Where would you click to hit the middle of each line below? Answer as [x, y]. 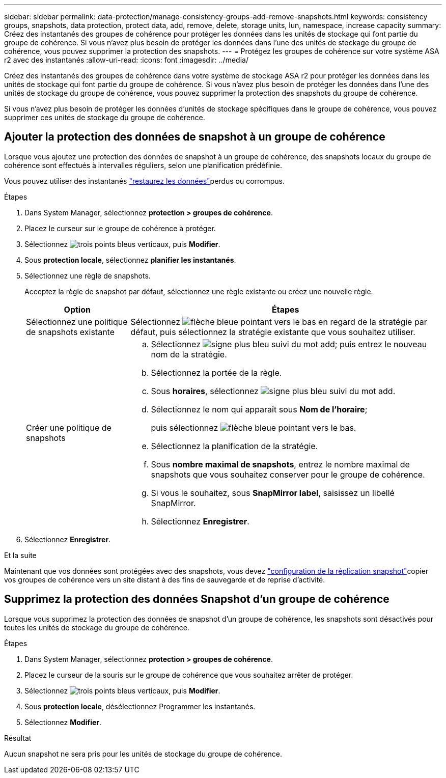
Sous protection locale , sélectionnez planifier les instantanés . [130, 260]
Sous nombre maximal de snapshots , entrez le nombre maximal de [280, 464]
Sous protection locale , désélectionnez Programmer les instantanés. [140, 706]
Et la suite [20, 555]
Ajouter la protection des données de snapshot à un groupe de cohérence [195, 137]
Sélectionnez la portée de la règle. [216, 372]
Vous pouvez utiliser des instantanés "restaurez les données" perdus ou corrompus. [144, 181]
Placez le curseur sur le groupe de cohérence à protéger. [120, 228]
